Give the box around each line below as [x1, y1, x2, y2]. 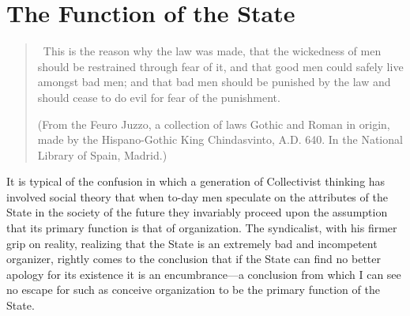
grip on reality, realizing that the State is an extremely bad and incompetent [6, 235, 378, 251]
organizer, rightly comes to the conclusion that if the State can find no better [6, 250, 381, 267]
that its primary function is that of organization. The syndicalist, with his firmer [6, 220, 397, 236]
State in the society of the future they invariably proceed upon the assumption [6, 204, 388, 220]
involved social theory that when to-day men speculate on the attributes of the [6, 188, 388, 205]
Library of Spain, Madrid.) [37, 146, 167, 163]
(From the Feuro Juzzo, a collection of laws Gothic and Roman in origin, [37, 115, 390, 132]
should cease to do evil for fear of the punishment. [37, 88, 280, 105]
